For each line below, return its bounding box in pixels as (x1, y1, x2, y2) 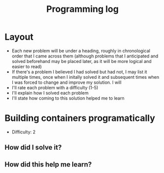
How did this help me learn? (4, 160, 92, 169)
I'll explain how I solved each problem (11, 90, 89, 96)
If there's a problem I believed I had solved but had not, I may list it (11, 68, 147, 75)
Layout (4, 31, 34, 43)
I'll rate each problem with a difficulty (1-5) (11, 84, 98, 90)
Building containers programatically (4, 113, 155, 124)
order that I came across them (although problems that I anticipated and (11, 53, 159, 59)
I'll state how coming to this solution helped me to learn (11, 95, 124, 101)
